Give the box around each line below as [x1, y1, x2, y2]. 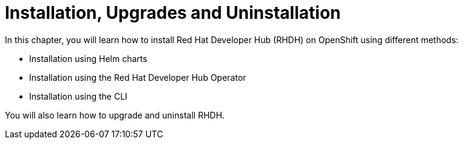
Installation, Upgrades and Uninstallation [5, 2, 341, 23]
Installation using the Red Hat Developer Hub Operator [29, 72, 246, 83]
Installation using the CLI [29, 91, 127, 101]
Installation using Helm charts [29, 53, 147, 64]
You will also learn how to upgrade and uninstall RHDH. [5, 109, 225, 120]
